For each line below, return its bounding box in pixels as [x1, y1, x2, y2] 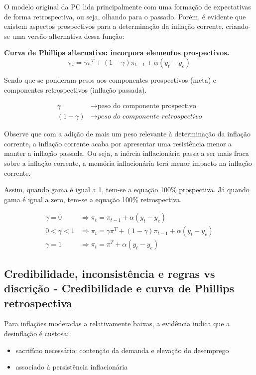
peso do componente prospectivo [97, 103, 196, 110]
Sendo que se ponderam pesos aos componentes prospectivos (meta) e [4, 74, 217, 85]
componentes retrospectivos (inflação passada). [4, 84, 147, 95]
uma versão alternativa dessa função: [12, 30, 125, 41]
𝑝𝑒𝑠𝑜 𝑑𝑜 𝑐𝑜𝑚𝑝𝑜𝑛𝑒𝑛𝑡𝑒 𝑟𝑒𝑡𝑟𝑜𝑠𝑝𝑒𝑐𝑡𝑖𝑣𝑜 [97, 113, 202, 121]
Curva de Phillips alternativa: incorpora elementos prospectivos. [4, 47, 230, 58]
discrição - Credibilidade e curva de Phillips [4, 280, 235, 296]
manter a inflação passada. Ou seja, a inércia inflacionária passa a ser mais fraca [4, 148, 249, 158]
